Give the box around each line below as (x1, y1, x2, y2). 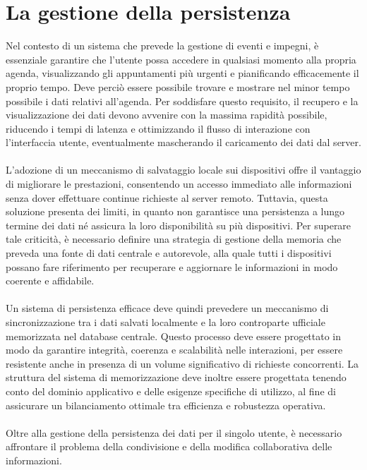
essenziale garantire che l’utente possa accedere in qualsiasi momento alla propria (6, 52, 356, 66)
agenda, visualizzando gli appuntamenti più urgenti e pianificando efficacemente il (6, 66, 359, 80)
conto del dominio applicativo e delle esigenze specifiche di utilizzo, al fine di (6, 383, 336, 398)
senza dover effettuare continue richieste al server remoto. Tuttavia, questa (6, 190, 328, 205)
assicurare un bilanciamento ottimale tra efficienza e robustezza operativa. (6, 397, 326, 412)
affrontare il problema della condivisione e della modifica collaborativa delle (6, 439, 332, 454)
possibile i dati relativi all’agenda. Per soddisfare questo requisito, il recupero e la (6, 93, 359, 108)
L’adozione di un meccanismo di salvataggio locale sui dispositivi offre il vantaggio (6, 162, 361, 177)
